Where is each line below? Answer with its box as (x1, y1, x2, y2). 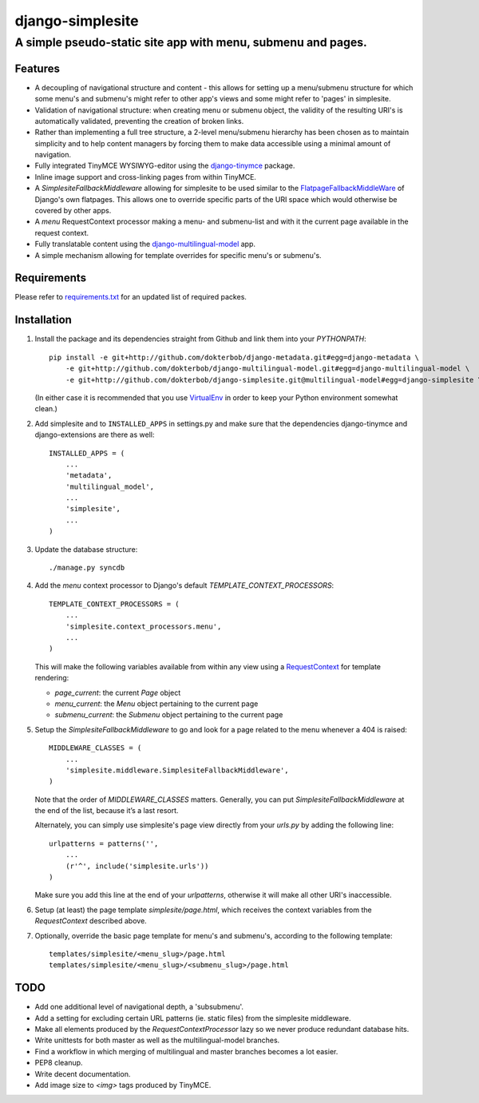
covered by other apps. (34, 206, 112, 216)
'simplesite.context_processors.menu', (65, 621, 222, 631)
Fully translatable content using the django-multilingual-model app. (34, 240, 255, 249)
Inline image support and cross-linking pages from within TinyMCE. (34, 172, 257, 181)
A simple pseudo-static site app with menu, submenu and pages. (14, 35, 367, 50)
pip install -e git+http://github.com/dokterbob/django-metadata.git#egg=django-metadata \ (49, 352, 419, 362)
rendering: (34, 673, 69, 683)
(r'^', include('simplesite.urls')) (65, 861, 209, 871)
